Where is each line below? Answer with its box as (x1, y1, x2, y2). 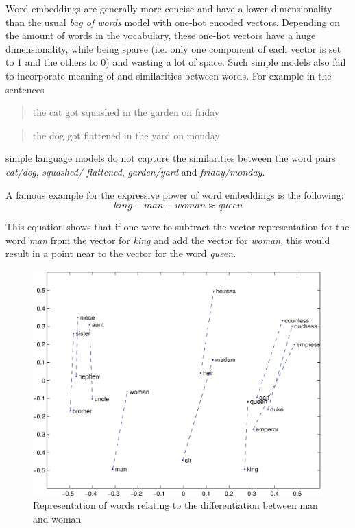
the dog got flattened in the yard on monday (32, 128, 220, 142)
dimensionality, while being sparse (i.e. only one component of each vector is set (5, 41, 341, 56)
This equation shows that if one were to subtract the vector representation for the (5, 219, 350, 234)
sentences (5, 82, 45, 96)
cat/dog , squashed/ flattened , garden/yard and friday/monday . (5, 164, 265, 178)
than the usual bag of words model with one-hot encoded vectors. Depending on (5, 14, 340, 29)
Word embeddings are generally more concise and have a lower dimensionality (5, 1, 332, 15)
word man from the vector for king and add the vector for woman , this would (5, 232, 330, 247)
